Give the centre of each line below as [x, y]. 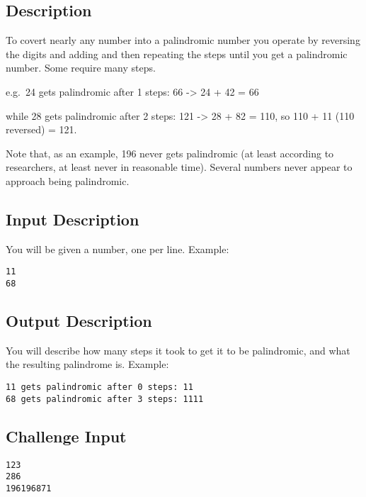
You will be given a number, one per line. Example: [118, 248]
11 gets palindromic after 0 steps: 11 [99, 387]
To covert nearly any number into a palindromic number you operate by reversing [183, 40]
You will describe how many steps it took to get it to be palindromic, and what [178, 350]
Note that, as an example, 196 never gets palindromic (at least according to [170, 153]
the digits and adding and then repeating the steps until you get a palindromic [177, 54]
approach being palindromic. [68, 180]
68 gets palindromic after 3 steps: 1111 [105, 399]
